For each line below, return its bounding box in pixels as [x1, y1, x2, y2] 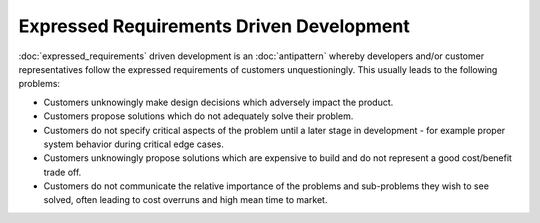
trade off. [43, 166, 82, 178]
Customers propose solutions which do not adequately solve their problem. [43, 110, 354, 122]
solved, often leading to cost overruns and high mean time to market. [43, 194, 328, 206]
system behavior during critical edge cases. [43, 138, 224, 150]
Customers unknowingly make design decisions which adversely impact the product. [43, 96, 394, 108]
